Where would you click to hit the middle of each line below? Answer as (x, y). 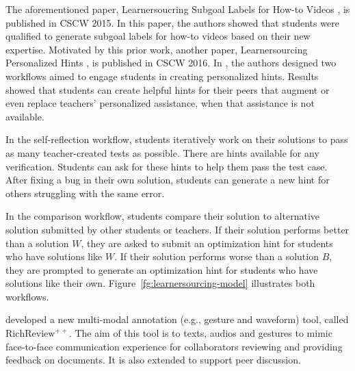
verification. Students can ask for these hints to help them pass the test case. (167, 166)
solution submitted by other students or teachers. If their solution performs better (177, 229)
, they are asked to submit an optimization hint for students (207, 243)
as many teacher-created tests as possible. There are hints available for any (162, 152)
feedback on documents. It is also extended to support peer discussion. (153, 360)
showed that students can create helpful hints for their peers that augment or (168, 89)
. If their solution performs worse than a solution (216, 256)
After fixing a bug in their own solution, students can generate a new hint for (168, 180)
